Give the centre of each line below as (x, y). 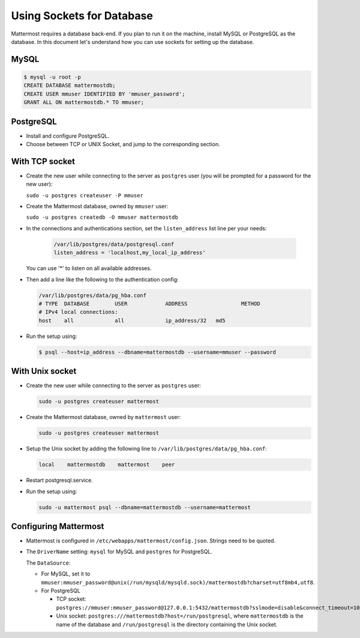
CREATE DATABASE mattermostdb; (70, 85)
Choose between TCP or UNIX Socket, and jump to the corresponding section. (123, 144)
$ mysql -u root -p (52, 77)
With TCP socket (43, 161)
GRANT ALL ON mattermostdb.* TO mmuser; (84, 103)
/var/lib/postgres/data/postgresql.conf (114, 244)
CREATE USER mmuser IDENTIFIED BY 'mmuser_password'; (104, 94)
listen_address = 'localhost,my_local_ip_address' (130, 253)
